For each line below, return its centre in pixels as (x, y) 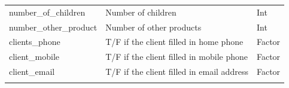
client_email (32, 72)
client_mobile (34, 57)
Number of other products (153, 27)
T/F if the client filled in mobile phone (177, 57)
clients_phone (35, 42)
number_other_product (53, 27)
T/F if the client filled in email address (177, 72)
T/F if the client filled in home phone (174, 42)
